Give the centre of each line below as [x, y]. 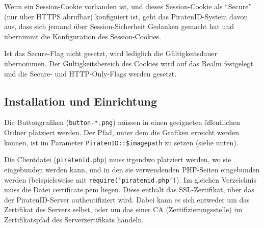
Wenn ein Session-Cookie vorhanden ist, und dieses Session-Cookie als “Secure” [128, 6]
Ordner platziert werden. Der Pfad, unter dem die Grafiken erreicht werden [122, 132]
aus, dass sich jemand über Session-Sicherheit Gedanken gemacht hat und [119, 26]
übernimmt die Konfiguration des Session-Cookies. [83, 36]
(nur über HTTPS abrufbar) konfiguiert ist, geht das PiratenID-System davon [126, 16]
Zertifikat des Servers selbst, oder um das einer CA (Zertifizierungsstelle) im [123, 209]
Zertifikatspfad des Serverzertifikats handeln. [74, 219]
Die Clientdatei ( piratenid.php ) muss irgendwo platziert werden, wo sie [118, 159]
